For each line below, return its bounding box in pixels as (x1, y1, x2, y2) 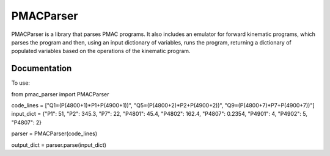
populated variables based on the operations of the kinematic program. (11, 48, 191, 55)
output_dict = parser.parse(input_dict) (11, 141, 107, 149)
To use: (11, 79, 31, 87)
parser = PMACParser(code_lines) (11, 130, 98, 137)
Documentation (11, 63, 72, 74)
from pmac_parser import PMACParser (11, 90, 109, 97)
